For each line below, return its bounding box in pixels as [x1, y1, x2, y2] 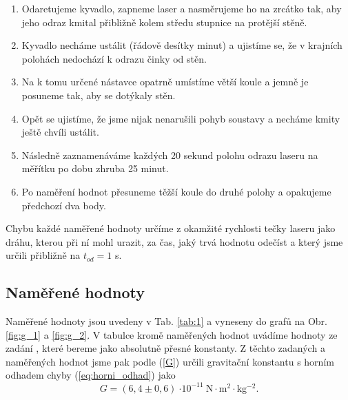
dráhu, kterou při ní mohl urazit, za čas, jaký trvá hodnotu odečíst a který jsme [6, 234, 343, 249]
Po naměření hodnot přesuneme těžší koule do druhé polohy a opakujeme [21, 184, 331, 198]
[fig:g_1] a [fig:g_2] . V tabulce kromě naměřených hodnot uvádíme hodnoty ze [6, 327, 338, 341]
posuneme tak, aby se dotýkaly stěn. [21, 87, 176, 102]
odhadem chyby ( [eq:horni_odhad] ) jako [6, 368, 176, 382]
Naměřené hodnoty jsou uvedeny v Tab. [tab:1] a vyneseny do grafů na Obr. [6, 314, 327, 328]
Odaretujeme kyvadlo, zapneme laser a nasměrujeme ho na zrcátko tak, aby [21, 1, 342, 15]
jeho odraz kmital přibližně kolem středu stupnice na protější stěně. [21, 14, 307, 29]
